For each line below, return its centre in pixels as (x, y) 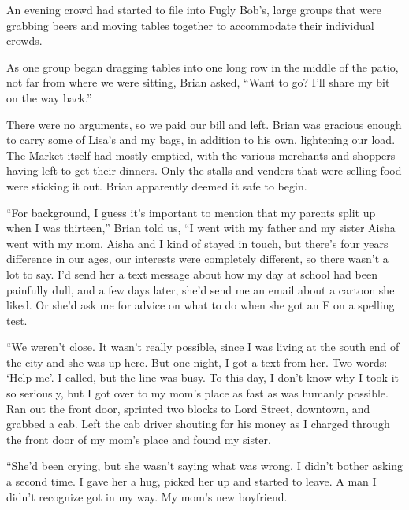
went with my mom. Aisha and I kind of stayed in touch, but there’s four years (197, 243)
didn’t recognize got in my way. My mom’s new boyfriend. (147, 496)
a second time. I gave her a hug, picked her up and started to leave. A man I (191, 481)
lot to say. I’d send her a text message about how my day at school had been (192, 273)
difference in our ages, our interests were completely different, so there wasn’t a (197, 259)
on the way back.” (49, 97)
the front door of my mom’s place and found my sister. (139, 439)
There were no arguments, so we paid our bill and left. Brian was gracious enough (204, 124)
